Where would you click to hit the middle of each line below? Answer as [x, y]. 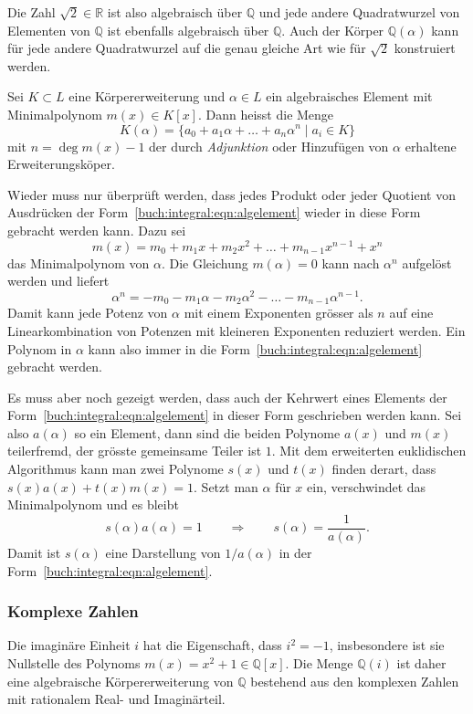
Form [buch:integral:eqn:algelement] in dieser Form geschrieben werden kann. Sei [235, 415]
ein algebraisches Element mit [349, 96]
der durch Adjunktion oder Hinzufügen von [269, 146]
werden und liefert [58, 281]
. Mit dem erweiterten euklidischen [369, 451]
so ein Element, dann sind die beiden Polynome [207, 432]
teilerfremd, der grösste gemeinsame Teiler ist [135, 451]
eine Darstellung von [163, 552]
